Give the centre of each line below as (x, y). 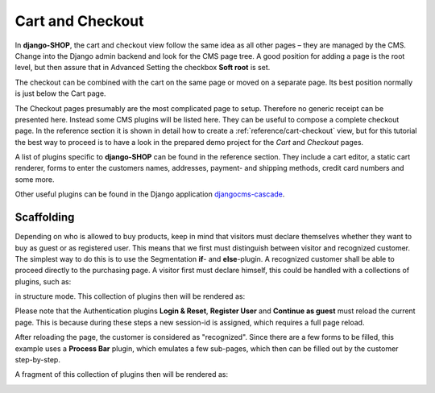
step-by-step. (37, 360)
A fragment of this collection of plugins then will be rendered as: (122, 374)
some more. (35, 179)
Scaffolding (45, 217)
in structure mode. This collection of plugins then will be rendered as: (130, 296)
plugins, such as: (43, 281)
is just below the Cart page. (60, 93)
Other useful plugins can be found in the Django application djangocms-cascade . (150, 194)
